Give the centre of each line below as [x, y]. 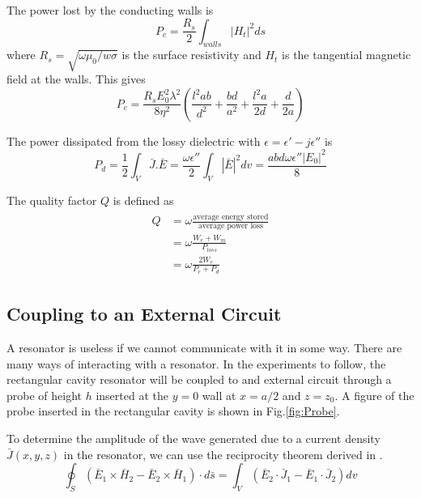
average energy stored [231, 217]
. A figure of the [374, 395]
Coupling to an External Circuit [144, 314]
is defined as [143, 200]
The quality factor [52, 200]
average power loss [230, 226]
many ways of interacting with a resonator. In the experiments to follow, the [196, 363]
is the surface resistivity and [191, 55]
